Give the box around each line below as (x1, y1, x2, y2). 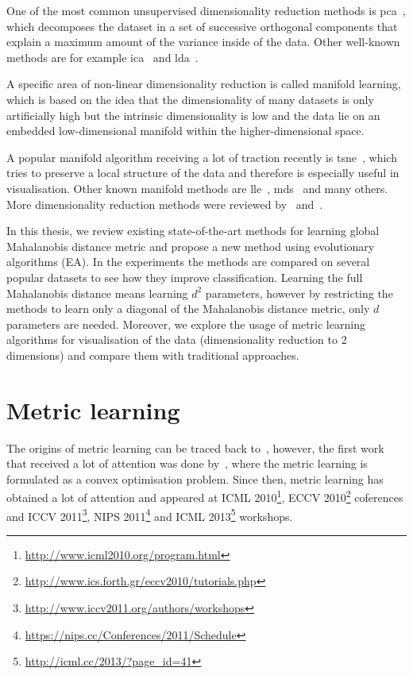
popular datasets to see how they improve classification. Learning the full (6, 268, 363, 285)
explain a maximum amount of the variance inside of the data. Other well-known (6, 33, 400, 50)
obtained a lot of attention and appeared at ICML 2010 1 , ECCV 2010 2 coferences (6, 487, 403, 506)
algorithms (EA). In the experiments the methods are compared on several (6, 253, 370, 270)
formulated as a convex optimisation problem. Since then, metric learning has (6, 470, 384, 487)
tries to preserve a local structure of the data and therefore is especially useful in (6, 164, 399, 181)
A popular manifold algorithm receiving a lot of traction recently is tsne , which (6, 148, 397, 165)
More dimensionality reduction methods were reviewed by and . (6, 195, 323, 212)
